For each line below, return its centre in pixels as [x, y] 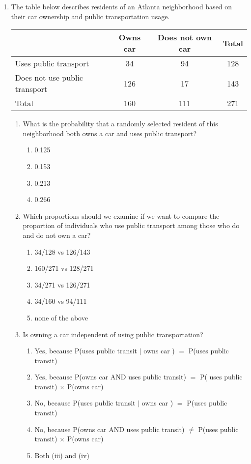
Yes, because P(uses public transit [86, 351]
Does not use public [49, 78]
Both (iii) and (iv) [62, 455]
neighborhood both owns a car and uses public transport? [110, 133]
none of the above [61, 317]
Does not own [185, 37]
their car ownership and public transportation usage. [90, 16]
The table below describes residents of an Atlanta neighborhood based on [122, 6]
